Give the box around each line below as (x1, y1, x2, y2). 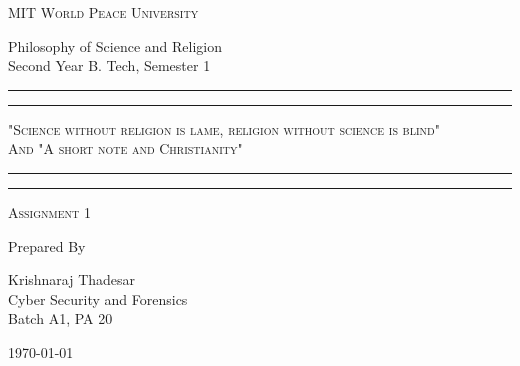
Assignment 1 (8, 201, 91, 222)
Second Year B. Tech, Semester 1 (8, 55, 211, 76)
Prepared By (8, 235, 86, 256)
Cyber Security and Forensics (8, 288, 188, 309)
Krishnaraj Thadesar (8, 269, 136, 290)
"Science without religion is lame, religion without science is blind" (8, 118, 440, 139)
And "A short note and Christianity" (8, 138, 243, 159)
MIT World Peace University (8, 2, 199, 22)
